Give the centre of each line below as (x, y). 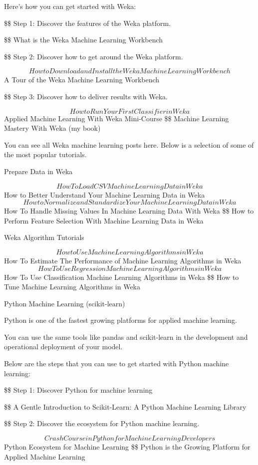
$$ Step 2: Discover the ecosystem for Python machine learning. (102, 423)
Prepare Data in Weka (38, 171)
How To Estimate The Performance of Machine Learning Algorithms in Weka (123, 260)
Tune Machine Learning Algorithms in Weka (72, 287)
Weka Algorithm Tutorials (44, 237)
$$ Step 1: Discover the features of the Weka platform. (88, 23)
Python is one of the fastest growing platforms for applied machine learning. (121, 320)
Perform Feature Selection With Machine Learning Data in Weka (104, 220)
